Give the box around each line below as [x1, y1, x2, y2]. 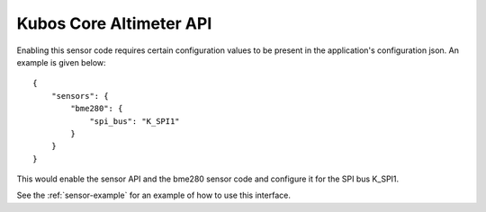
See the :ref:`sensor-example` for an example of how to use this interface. [16, 190, 292, 201]
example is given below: [16, 57, 107, 67]
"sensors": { [50, 91, 109, 101]
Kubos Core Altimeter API [16, 13, 212, 33]
